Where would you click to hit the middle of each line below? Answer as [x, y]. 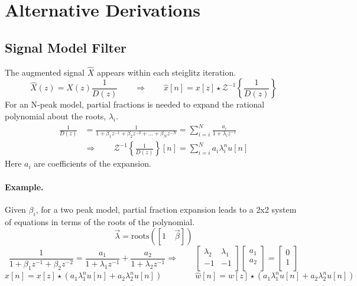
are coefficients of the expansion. [93, 163]
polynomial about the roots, [56, 116]
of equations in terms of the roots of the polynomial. [100, 221]
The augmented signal [45, 72]
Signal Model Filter [66, 47]
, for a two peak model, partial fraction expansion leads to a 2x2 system [166, 209]
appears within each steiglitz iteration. [166, 72]
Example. [24, 186]
